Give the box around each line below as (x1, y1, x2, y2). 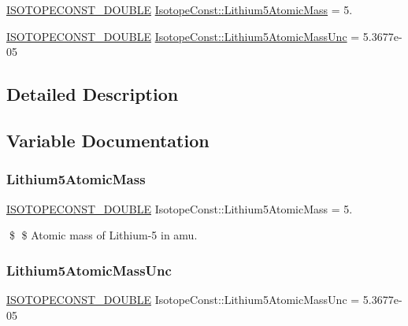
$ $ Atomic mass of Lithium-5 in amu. (9, 227, 198, 243)
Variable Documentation (6, 128, 210, 152)
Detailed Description (6, 82, 179, 106)
